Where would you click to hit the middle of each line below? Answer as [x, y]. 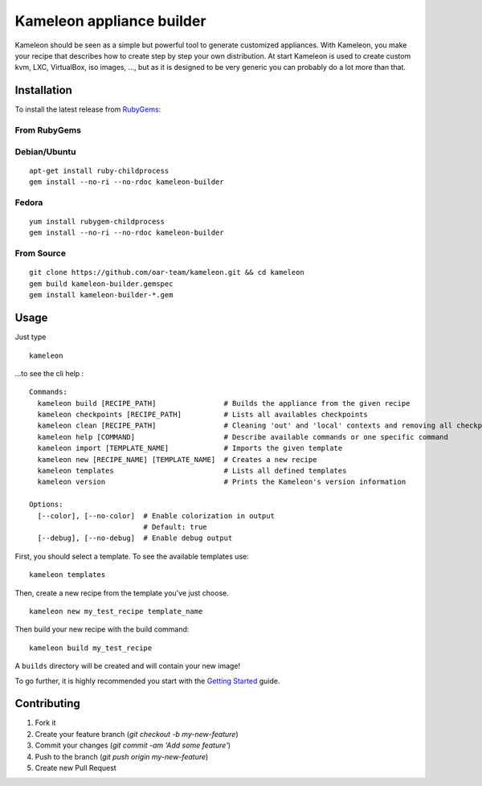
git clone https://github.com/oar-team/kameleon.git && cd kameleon [167, 272]
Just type [31, 337]
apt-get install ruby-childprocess [99, 170]
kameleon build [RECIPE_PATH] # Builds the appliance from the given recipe [224, 403]
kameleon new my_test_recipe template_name [116, 611]
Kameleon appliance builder [110, 21]
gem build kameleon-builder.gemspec [101, 284]
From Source [40, 253]
